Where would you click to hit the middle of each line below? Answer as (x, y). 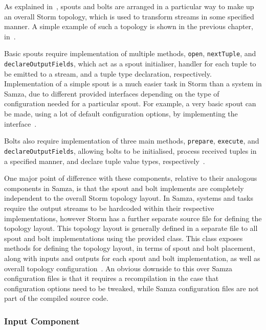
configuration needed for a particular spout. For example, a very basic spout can (130, 103)
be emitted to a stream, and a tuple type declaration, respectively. (108, 73)
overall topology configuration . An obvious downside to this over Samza (118, 268)
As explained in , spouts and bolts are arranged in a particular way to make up (129, 6)
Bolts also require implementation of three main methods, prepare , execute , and (132, 141)
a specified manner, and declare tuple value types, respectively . (105, 161)
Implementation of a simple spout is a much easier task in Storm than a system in (133, 84)
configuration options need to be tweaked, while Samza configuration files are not (131, 288)
